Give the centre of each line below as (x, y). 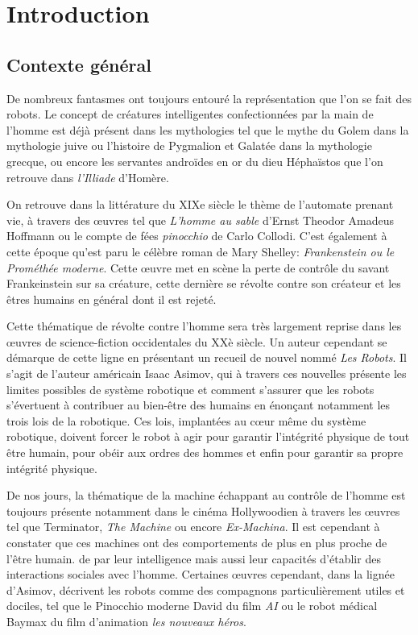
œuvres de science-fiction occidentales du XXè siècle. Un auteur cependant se (197, 341)
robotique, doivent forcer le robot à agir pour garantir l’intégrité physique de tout (208, 436)
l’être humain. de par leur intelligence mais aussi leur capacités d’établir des (194, 558)
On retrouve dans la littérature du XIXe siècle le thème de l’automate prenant (200, 204)
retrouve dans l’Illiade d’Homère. (88, 177)
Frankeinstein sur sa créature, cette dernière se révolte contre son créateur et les (204, 283)
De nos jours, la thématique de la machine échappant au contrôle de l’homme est (206, 495)
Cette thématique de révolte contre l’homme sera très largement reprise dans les (204, 326)
